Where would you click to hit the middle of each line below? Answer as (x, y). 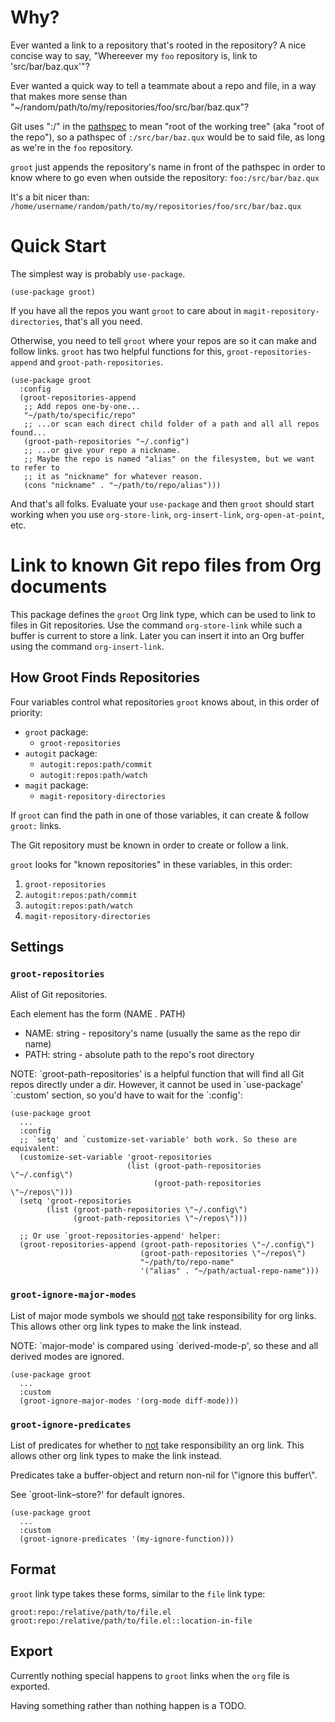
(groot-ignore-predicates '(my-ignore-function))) (127, 1539)
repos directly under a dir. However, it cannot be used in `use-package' (157, 1085)
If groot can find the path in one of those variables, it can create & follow (160, 815)
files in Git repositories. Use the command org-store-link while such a (156, 625)
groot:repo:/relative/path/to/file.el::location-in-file (131, 1621)
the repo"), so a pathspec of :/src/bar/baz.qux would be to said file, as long (167, 137)
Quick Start (58, 246)
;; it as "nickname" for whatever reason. (113, 476)
